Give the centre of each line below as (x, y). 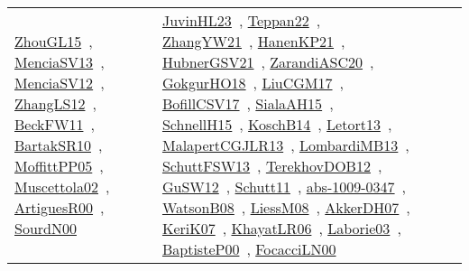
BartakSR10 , (59, 145)
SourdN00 (46, 228)
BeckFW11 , (55, 124)
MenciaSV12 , (60, 83)
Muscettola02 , (62, 187)
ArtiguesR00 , (60, 207)
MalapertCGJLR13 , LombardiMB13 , (285, 145)
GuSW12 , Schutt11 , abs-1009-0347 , (284, 187)
